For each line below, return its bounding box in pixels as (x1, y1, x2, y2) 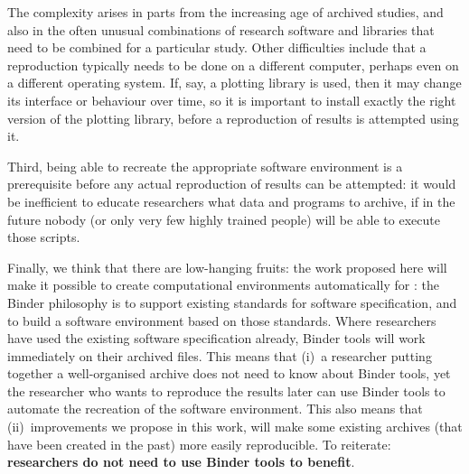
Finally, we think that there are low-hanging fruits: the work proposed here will (7, 257, 447, 276)
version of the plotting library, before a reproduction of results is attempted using (7, 108, 459, 127)
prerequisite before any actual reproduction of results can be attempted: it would (7, 174, 456, 193)
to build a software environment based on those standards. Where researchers (7, 311, 436, 330)
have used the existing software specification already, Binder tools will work (7, 329, 426, 348)
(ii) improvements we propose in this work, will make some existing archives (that (7, 417, 463, 436)
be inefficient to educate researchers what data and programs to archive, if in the (7, 191, 455, 210)
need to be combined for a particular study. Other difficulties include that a (7, 38, 427, 57)
